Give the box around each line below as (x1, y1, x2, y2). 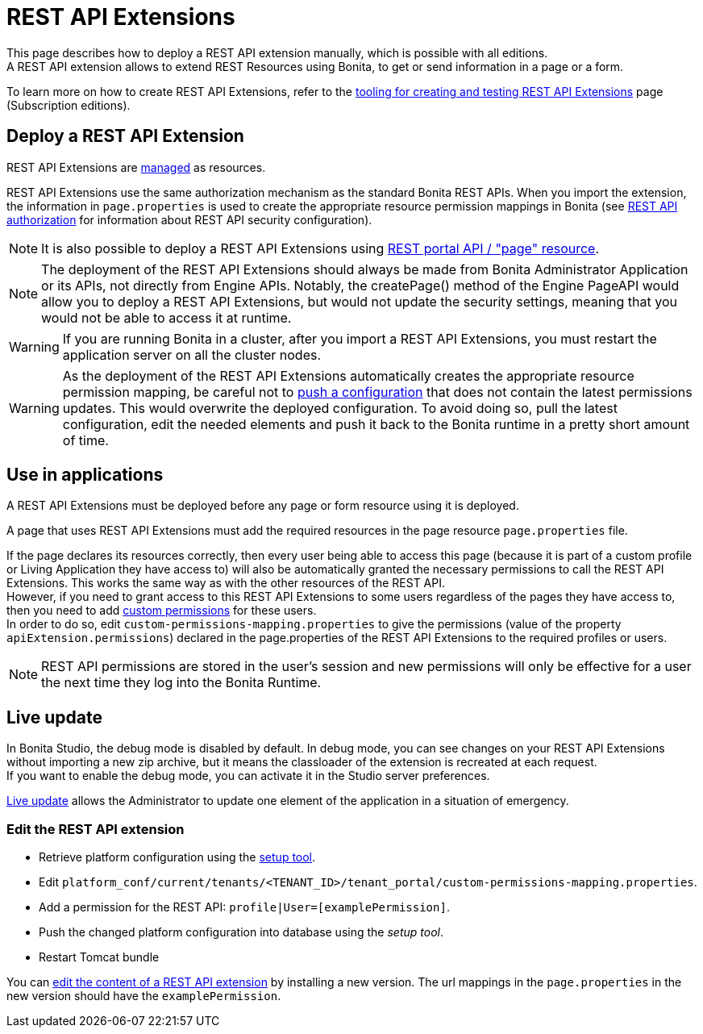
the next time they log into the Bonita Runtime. (41, 674, 322, 691)
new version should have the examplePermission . (6, 989, 281, 1003)
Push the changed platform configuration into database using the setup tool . (39, 925, 443, 940)
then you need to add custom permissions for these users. (6, 603, 317, 618)
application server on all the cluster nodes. (62, 346, 322, 363)
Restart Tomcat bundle (39, 950, 160, 965)
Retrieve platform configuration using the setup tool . (39, 850, 316, 865)
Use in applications (6, 465, 164, 486)
